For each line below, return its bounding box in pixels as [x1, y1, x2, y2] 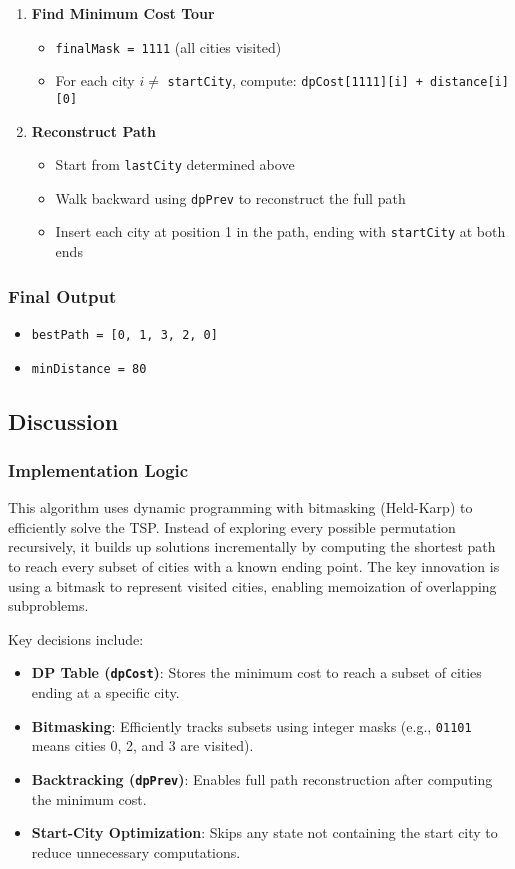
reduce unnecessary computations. [31, 841, 241, 862]
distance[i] [430, 75, 509, 90]
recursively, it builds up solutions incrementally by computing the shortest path [8, 536, 496, 557]
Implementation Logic [8, 457, 189, 482]
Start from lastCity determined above [55, 154, 295, 175]
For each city [55, 70, 135, 91]
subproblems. [8, 595, 89, 616]
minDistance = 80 [31, 361, 147, 376]
